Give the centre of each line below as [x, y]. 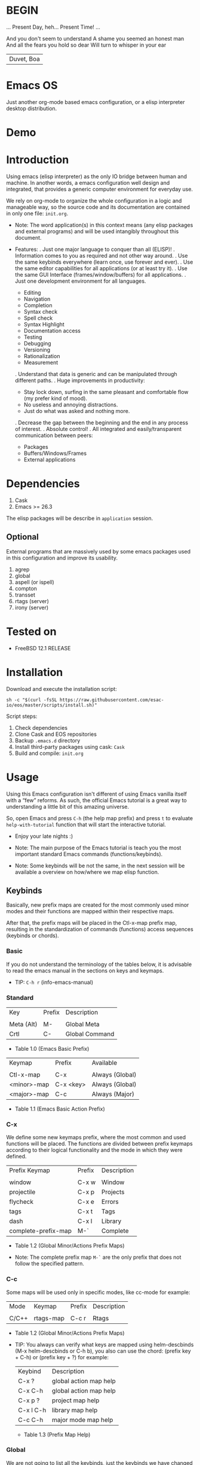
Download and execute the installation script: [62, 689]
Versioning [37, 350]
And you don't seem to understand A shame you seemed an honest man [95, 38]
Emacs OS [32, 86]
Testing [33, 337]
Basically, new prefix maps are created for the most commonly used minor [98, 905]
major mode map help [82, 1420]
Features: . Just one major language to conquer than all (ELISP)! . [95, 249]
